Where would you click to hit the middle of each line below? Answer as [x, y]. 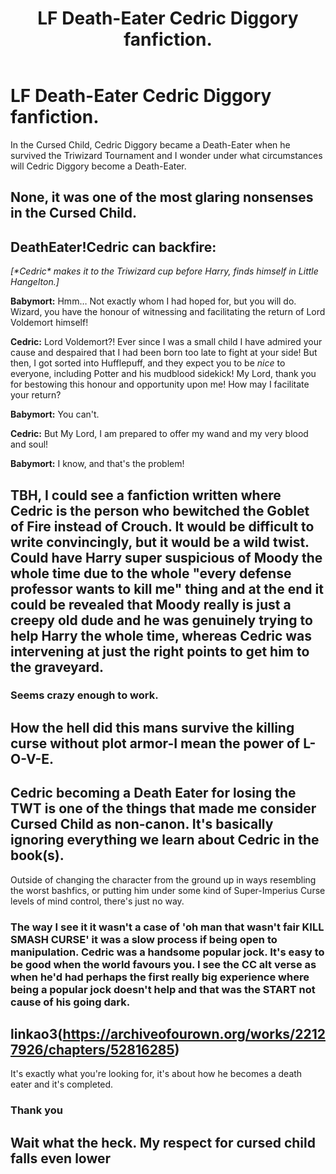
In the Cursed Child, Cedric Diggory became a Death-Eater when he [150, 144]
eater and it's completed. [62, 1084]
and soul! [29, 444]
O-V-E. [32, 758]
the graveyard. [57, 667]
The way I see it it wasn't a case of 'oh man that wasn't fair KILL [167, 927]
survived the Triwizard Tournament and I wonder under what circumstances [166, 155]
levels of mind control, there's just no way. [97, 901]
